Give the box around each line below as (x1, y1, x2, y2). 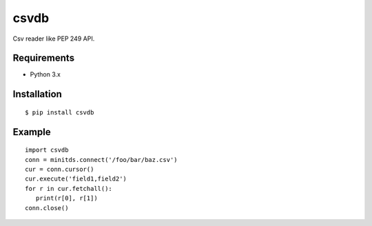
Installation (12, 88, 62, 100)
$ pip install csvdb (25, 108, 94, 116)
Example (12, 126, 51, 138)
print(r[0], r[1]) (35, 194, 98, 203)
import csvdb (25, 146, 69, 154)
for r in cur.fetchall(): (25, 185, 113, 192)
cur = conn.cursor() (25, 165, 94, 174)
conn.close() (25, 204, 69, 212)
